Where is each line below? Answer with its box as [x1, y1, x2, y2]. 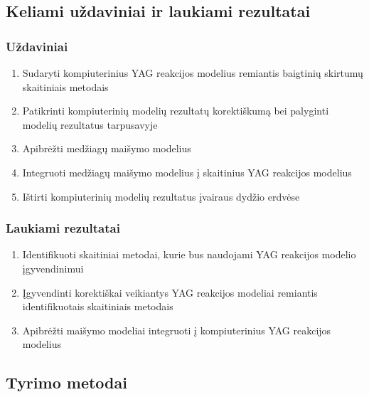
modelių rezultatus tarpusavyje [22, 117, 158, 132]
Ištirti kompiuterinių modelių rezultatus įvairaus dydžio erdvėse [22, 189, 300, 203]
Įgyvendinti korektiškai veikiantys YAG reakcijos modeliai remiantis [22, 285, 318, 300]
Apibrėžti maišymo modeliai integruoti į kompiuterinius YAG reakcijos [22, 322, 331, 337]
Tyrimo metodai [6, 371, 127, 393]
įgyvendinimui [22, 260, 84, 275]
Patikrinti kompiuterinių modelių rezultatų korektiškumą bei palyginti [22, 103, 329, 118]
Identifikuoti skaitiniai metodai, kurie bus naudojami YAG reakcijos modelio [22, 247, 356, 262]
